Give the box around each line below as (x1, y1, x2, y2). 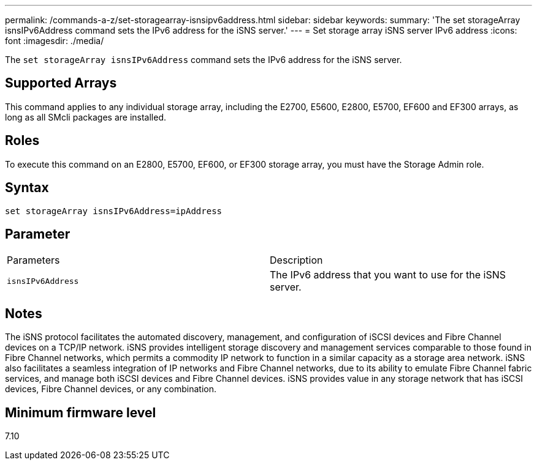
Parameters (7, 254, 60, 267)
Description (270, 254, 323, 267)
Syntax (5, 180, 49, 196)
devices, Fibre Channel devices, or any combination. (5, 384, 217, 395)
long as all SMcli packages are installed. (5, 111, 166, 122)
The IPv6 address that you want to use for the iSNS (270, 269, 506, 281)
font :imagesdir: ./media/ (5, 35, 104, 46)
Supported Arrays (5, 75, 117, 91)
